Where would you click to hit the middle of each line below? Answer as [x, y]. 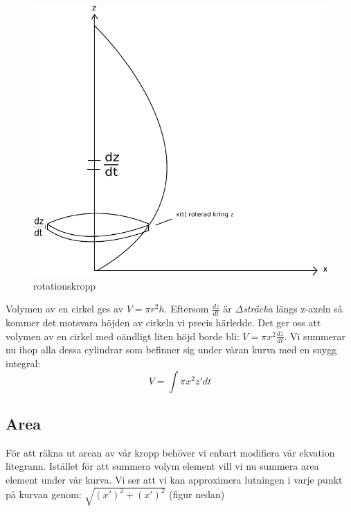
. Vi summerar [315, 336]
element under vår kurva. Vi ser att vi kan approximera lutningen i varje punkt [174, 479]
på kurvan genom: [44, 494]
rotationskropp [65, 285]
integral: [23, 363]
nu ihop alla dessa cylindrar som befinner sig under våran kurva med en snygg [171, 350]
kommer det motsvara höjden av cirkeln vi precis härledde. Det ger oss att [163, 322]
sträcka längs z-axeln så [293, 309]
